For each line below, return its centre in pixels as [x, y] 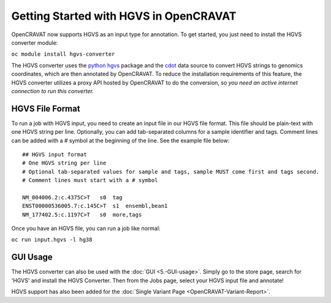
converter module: [35, 42]
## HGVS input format [55, 154]
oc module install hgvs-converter [63, 54]
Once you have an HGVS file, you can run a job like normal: [86, 228]
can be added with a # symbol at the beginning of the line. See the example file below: [120, 140]
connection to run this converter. [53, 91]
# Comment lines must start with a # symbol [90, 180]
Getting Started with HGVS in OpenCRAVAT [124, 16]
